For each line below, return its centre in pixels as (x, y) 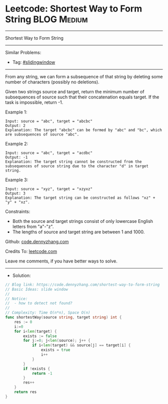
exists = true (55, 350)
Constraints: (18, 211)
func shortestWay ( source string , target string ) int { (63, 317)
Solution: (21, 275)
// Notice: (16, 299)
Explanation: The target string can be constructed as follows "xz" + (80, 198)
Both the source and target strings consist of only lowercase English (83, 221)
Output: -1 (16, 157)
